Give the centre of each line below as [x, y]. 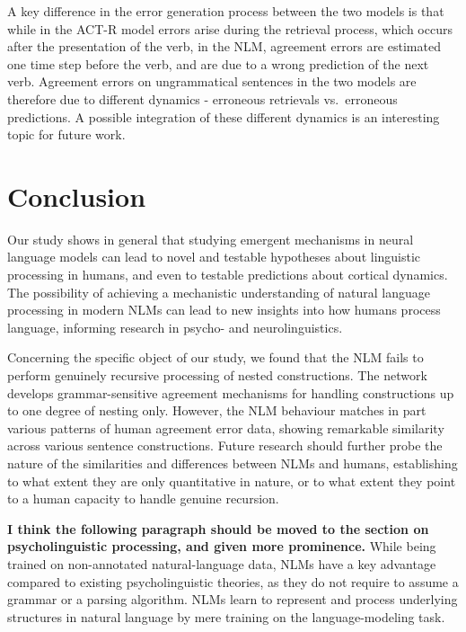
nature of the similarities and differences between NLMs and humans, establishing [233, 463]
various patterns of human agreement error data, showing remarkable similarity [226, 427]
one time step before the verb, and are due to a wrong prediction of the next [218, 63]
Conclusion [77, 196]
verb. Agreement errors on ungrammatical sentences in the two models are [212, 81]
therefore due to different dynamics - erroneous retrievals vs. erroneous [202, 98]
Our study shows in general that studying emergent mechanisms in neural [211, 239]
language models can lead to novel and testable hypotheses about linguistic [214, 257]
